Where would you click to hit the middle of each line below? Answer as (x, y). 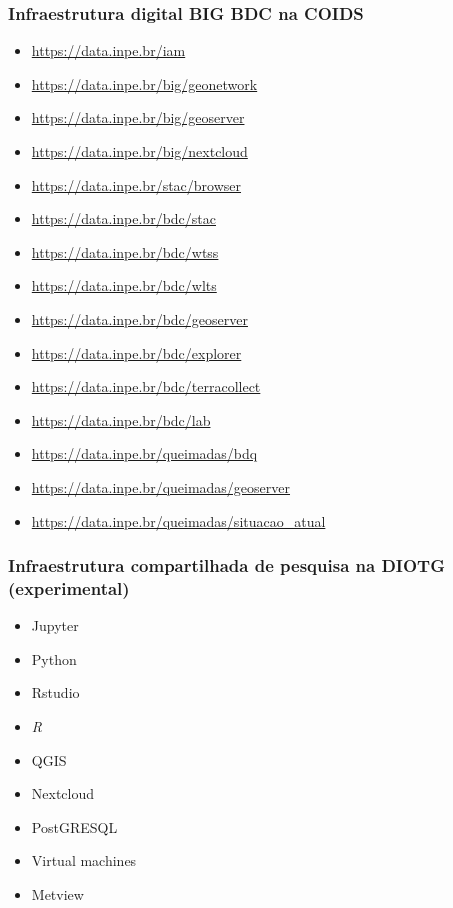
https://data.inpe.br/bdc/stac (123, 218)
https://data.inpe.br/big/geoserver (138, 117)
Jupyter (55, 625)
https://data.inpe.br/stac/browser (136, 184)
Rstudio (55, 692)
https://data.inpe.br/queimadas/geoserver (161, 486)
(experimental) (69, 587)
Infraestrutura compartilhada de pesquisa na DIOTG (226, 565)
